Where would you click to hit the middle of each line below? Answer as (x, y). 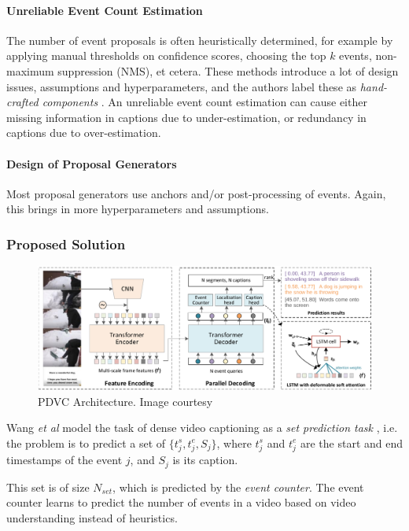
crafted (22, 102)
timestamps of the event (64, 460)
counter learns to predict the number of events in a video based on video (181, 502)
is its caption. (205, 460)
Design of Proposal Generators (92, 163)
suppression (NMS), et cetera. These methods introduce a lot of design (228, 70)
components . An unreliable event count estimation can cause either (204, 102)
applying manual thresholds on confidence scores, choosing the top (166, 55)
